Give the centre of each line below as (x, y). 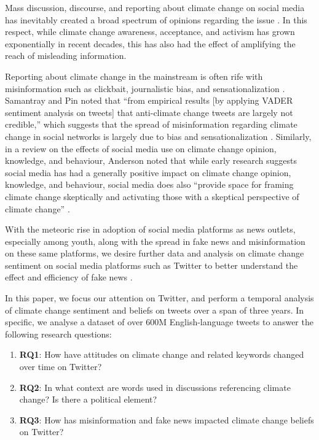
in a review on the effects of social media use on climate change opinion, (141, 148)
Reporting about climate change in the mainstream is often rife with (134, 76)
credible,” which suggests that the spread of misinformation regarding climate (151, 124)
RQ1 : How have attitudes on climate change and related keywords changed (162, 354)
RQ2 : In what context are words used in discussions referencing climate (155, 387)
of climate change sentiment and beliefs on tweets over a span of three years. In (155, 310)
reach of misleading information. (66, 56)
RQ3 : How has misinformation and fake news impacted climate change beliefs (167, 419)
